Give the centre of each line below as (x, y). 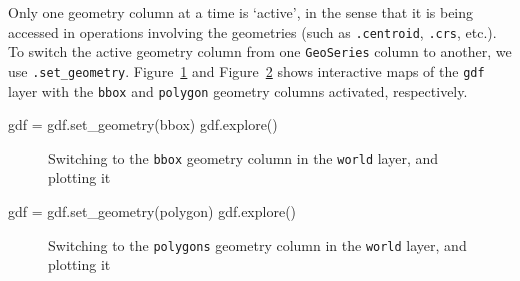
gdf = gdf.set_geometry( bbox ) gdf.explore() (143, 124)
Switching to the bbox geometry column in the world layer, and (243, 157)
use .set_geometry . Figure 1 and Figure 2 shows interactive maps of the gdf (246, 70)
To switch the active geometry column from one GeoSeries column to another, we (260, 51)
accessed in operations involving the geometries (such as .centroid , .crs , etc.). (252, 31)
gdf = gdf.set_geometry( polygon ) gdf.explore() (152, 211)
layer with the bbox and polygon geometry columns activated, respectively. (238, 90)
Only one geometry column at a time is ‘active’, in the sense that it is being (241, 12)
